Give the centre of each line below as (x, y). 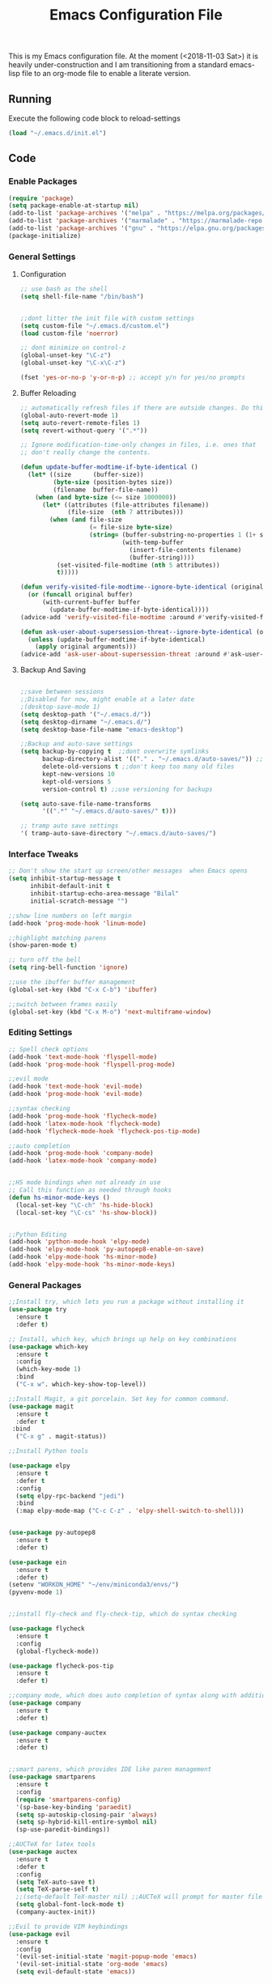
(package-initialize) (45, 236)
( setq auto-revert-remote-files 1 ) (80, 423)
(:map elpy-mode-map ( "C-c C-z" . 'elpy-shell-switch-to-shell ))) (130, 1511)
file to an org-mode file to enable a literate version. (106, 74)
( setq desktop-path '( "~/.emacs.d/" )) (85, 714)
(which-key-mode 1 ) (49, 1370)
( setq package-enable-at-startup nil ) (74, 206)
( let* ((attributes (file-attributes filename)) (125, 505)
